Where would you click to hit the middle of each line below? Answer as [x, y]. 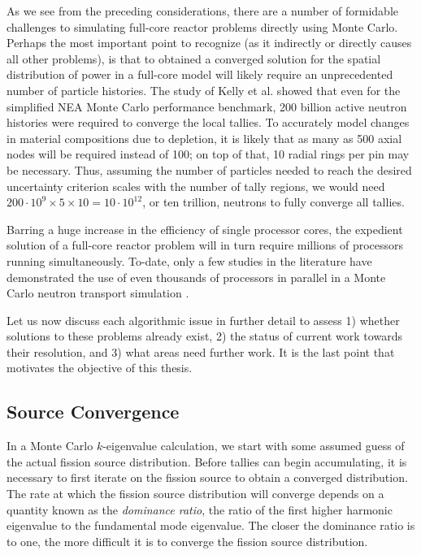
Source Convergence [93, 412]
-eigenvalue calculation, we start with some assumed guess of [254, 446]
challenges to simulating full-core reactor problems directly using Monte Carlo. [202, 26]
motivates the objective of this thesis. [100, 368]
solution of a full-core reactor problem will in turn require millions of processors [205, 245]
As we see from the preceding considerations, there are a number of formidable [202, 11]
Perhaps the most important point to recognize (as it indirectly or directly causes [209, 43]
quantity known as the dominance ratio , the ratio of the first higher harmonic [200, 509]
